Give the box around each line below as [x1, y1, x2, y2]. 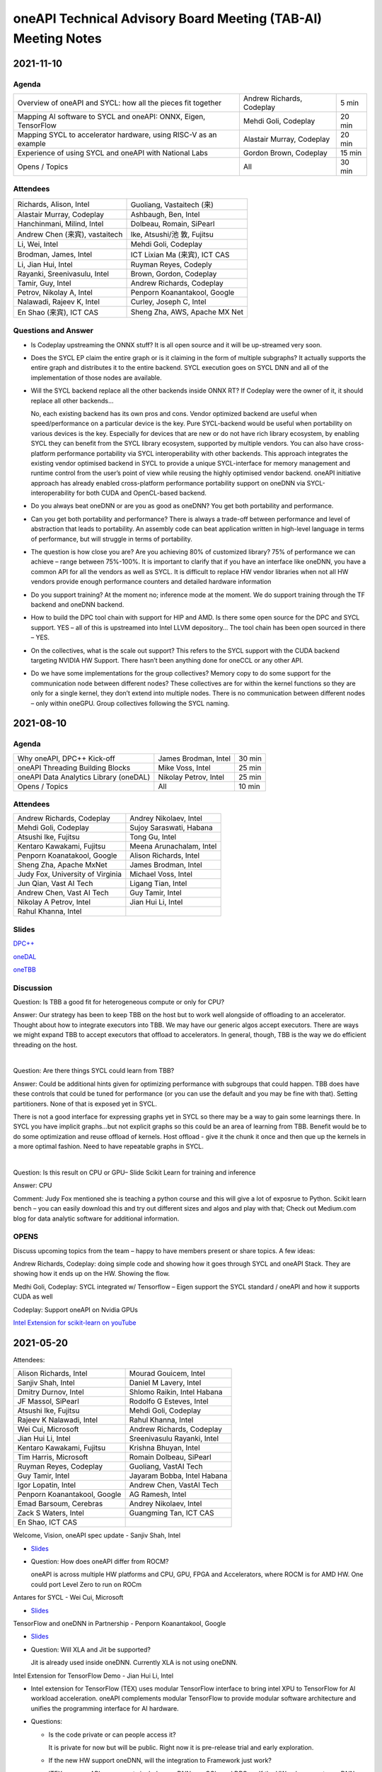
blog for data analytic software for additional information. [13, 1214, 180, 1223]
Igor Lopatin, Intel [17, 1480, 76, 1490]
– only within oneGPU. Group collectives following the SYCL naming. [30, 699, 230, 707]
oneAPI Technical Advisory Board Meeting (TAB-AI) [13, 11, 322, 26]
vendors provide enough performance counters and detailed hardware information [30, 578, 272, 586]
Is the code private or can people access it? [48, 1730, 176, 1739]
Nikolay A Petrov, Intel [17, 897, 91, 907]
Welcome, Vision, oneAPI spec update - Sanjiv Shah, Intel [13, 1531, 180, 1540]
